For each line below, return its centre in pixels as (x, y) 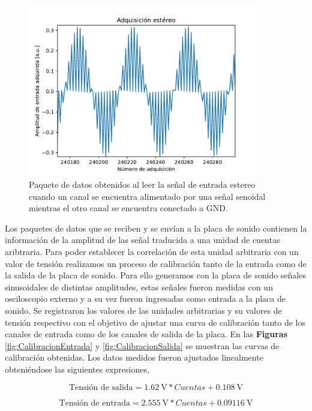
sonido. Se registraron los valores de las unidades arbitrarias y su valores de (143, 310)
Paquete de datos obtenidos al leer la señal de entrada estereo (142, 184)
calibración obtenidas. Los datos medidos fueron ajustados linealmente (134, 357)
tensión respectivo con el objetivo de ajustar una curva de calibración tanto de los (155, 322)
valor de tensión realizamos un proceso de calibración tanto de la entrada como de (156, 263)
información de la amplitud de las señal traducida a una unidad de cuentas (142, 240)
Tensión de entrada (94, 403)
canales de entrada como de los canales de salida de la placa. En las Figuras (146, 334)
